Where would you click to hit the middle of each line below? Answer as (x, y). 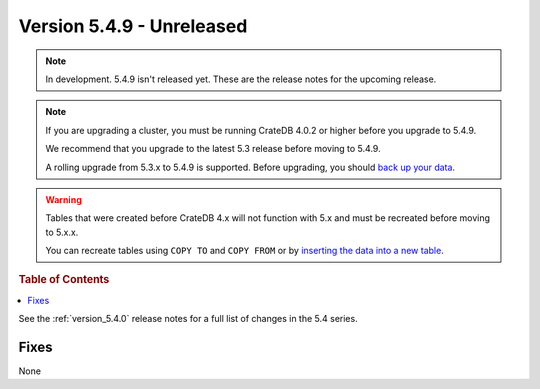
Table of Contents (64, 280)
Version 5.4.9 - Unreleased (133, 26)
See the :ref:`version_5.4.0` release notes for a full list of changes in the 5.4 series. (188, 319)
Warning (63, 199)
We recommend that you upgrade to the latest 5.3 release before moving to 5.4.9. (213, 149)
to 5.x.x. (62, 232)
